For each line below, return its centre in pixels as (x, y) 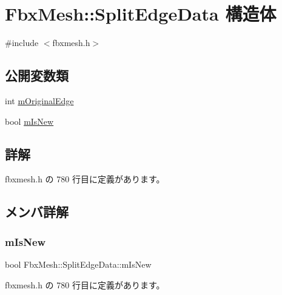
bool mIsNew (29, 121)
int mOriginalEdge (39, 100)
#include (22, 43)
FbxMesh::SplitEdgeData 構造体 (141, 14)
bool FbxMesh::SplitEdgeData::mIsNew (78, 264)
